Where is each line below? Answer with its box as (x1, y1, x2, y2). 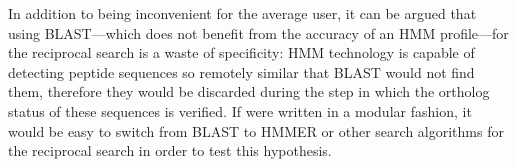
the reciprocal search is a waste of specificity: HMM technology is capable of (8, 42, 475, 63)
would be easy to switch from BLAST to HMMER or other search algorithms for (8, 120, 504, 141)
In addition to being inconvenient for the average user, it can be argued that (8, 3, 477, 23)
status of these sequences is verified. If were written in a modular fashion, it (8, 100, 472, 121)
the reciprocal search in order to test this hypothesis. (8, 140, 332, 161)
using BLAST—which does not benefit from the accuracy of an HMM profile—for (8, 22, 509, 43)
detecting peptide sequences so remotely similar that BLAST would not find (8, 61, 475, 82)
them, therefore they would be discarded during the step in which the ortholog (8, 81, 490, 102)
